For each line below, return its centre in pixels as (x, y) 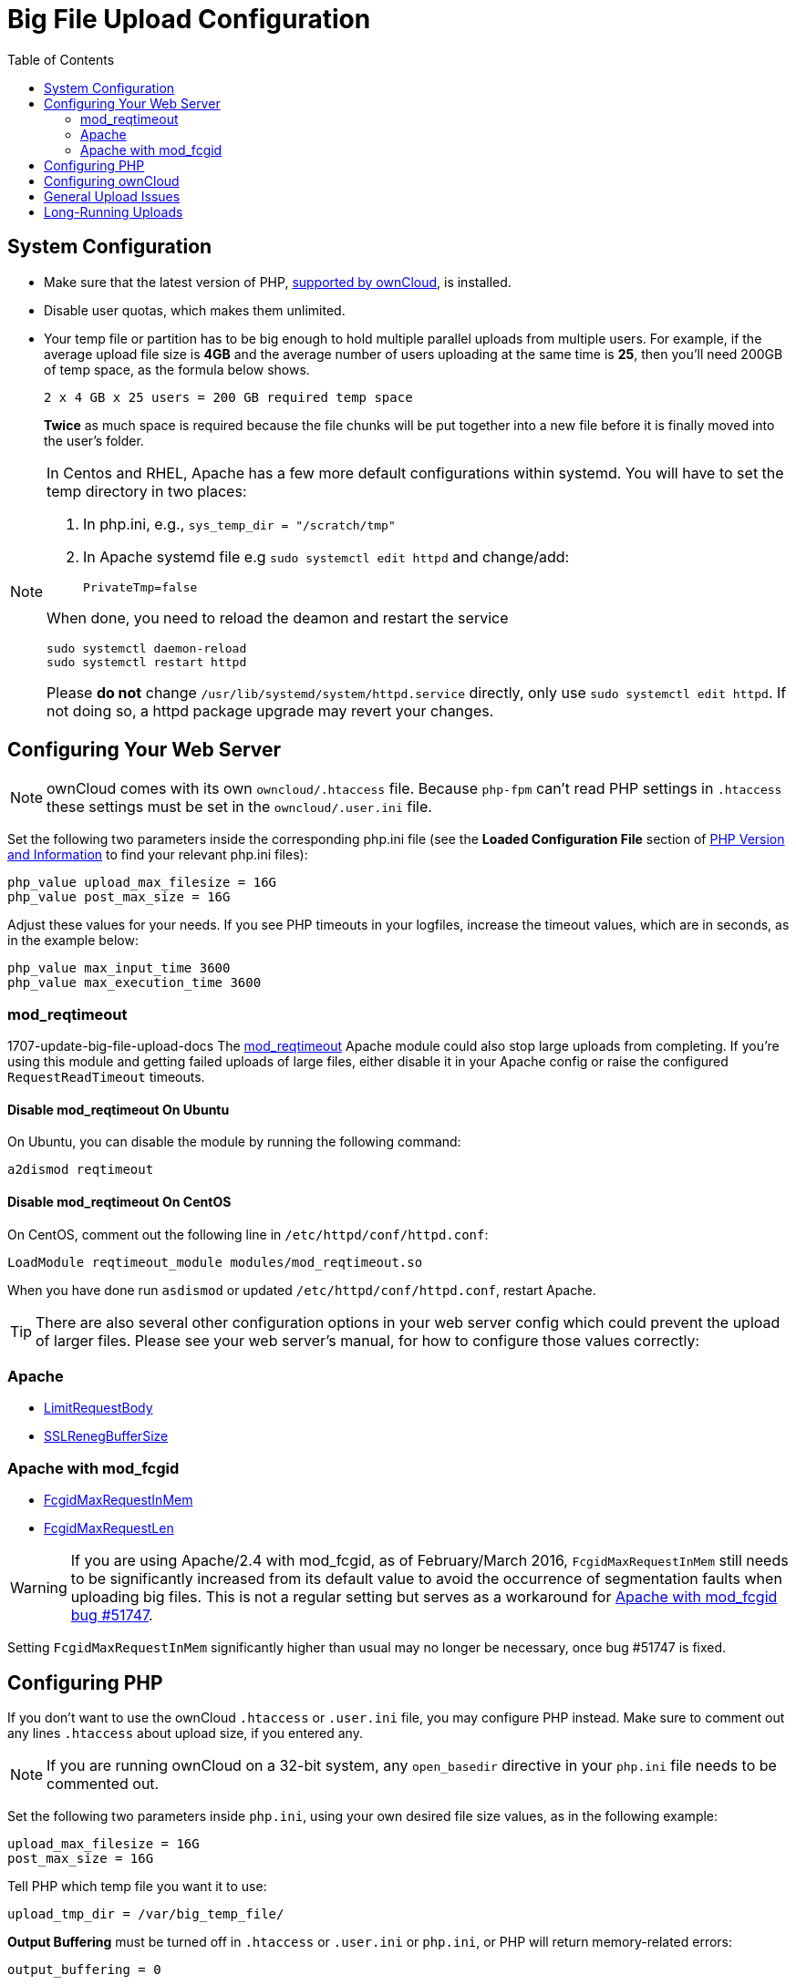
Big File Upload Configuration (189, 19)
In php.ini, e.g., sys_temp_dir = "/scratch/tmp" (239, 524)
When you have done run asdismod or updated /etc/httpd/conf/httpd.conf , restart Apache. (302, 1290)
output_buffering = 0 (84, 1969)
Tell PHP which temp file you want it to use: (137, 1886)
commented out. (103, 1783)
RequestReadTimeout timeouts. (106, 1077)
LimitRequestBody (98, 1408)
